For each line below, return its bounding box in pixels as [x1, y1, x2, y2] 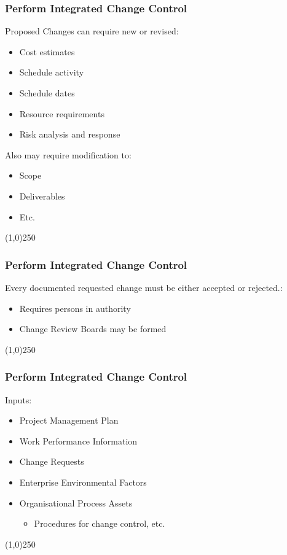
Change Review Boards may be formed [19, 322, 167, 335]
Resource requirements [19, 107, 104, 120]
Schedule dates [19, 87, 75, 99]
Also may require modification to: [5, 148, 132, 161]
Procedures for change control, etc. [34, 517, 165, 530]
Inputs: [5, 393, 32, 406]
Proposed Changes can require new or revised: [5, 25, 179, 37]
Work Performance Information [19, 434, 138, 447]
